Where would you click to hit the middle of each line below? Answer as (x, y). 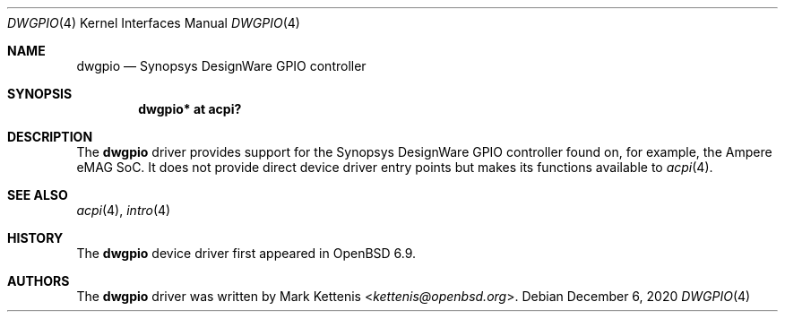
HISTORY (35, 238)
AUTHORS (39, 281)
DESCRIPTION (50, 137)
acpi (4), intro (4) (124, 210)
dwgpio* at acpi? (190, 109)
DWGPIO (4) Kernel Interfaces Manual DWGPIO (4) (154, 23)
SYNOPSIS (40, 94)
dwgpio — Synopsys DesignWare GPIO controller (221, 66)
